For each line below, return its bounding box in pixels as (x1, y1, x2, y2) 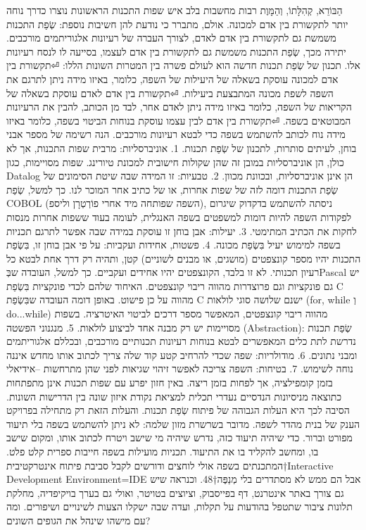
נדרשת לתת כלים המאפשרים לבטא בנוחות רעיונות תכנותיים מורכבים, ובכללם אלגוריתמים (6, 334, 356, 348)
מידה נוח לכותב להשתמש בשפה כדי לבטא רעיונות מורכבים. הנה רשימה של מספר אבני (6, 127, 346, 141)
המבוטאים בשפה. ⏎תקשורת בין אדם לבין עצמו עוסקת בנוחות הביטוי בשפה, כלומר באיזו (6, 113, 351, 127)
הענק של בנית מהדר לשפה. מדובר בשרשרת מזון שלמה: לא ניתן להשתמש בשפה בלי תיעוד (6, 416, 360, 431)
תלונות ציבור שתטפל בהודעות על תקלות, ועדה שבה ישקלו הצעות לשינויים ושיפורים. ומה (6, 499, 353, 514)
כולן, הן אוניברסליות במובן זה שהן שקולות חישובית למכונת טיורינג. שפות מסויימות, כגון (6, 154, 344, 169)
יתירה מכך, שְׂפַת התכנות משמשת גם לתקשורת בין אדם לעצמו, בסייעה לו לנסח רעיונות (6, 44, 346, 58)
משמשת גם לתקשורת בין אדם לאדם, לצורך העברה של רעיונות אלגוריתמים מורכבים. (6, 30, 336, 45)
